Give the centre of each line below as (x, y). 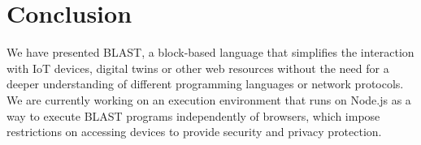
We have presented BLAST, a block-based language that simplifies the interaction (210, 52)
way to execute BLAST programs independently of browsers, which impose (193, 115)
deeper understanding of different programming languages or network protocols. (205, 84)
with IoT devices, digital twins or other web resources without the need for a (198, 68)
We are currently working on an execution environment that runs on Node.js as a (209, 99)
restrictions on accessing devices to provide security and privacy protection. (194, 132)
